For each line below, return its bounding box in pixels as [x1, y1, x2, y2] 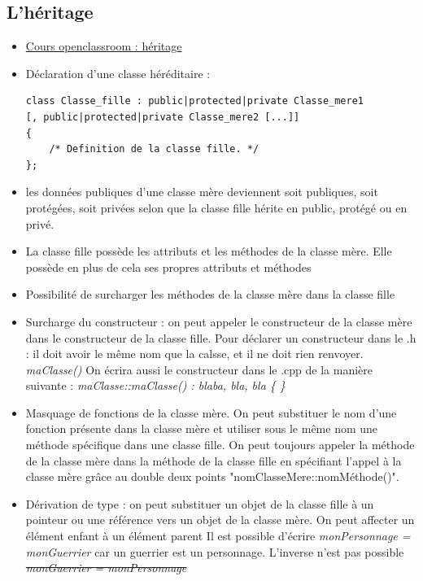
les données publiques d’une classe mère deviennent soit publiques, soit [25, 183, 378, 200]
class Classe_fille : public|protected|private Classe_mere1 [25, 95, 364, 107]
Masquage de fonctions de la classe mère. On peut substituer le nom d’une [25, 404, 397, 421]
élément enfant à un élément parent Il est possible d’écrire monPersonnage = [25, 527, 411, 544]
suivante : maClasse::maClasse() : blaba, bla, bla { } [25, 377, 286, 394]
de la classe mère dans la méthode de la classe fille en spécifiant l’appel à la [25, 452, 402, 469]
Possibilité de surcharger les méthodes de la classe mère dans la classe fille [25, 286, 395, 303]
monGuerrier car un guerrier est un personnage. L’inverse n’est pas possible [25, 543, 404, 560]
